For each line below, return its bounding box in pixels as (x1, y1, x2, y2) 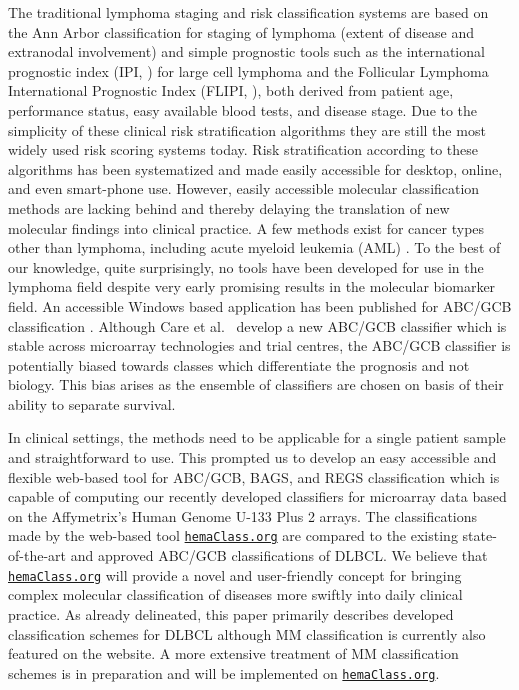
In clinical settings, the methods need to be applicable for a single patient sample (8, 427, 506, 448)
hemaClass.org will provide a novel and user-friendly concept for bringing (8, 564, 462, 585)
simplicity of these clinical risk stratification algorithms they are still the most (8, 119, 486, 140)
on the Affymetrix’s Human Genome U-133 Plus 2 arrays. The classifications (8, 505, 478, 526)
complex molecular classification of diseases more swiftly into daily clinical (8, 584, 463, 605)
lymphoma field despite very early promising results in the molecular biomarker (8, 276, 496, 297)
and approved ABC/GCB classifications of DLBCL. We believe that (70, 545, 488, 566)
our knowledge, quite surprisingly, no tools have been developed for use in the (8, 256, 484, 277)
